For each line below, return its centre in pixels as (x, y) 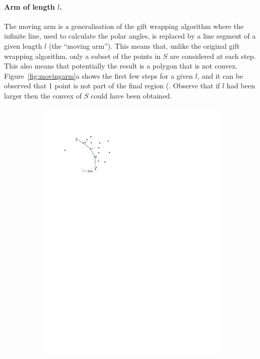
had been (241, 86)
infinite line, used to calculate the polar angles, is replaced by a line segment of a (130, 36)
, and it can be (220, 75)
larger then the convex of (43, 95)
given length (23, 45)
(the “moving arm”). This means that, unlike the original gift (144, 45)
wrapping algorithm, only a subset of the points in (83, 56)
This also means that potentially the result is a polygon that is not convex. (121, 66)
